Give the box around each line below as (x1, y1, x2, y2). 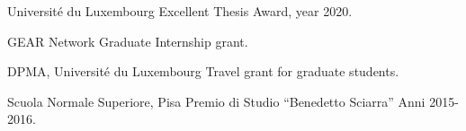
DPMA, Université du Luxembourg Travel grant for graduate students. (7, 62, 399, 81)
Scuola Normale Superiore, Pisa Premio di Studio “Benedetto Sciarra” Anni (7, 92, 426, 110)
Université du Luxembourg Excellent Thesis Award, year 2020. (7, 2, 353, 20)
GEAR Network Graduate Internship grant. (7, 31, 248, 50)
